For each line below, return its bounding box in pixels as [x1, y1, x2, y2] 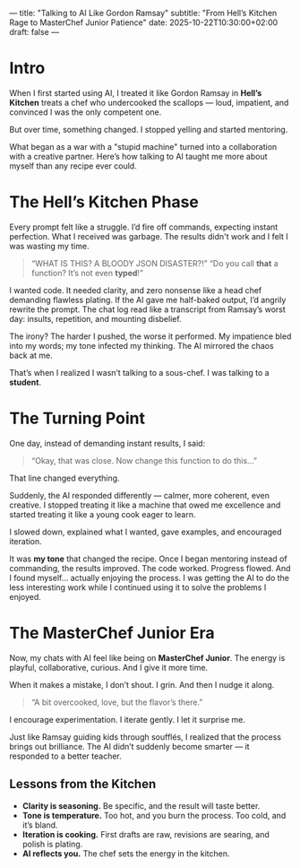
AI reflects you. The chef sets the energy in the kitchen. [21, 847, 230, 859]
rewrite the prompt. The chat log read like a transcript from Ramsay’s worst [9, 304, 287, 315]
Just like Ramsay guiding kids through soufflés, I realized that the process [9, 731, 282, 742]
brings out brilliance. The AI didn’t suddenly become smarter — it [9, 741, 250, 751]
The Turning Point [9, 408, 146, 429]
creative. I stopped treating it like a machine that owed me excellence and [9, 499, 281, 510]
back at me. [9, 350, 54, 360]
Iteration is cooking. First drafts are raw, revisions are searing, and [21, 829, 270, 839]
